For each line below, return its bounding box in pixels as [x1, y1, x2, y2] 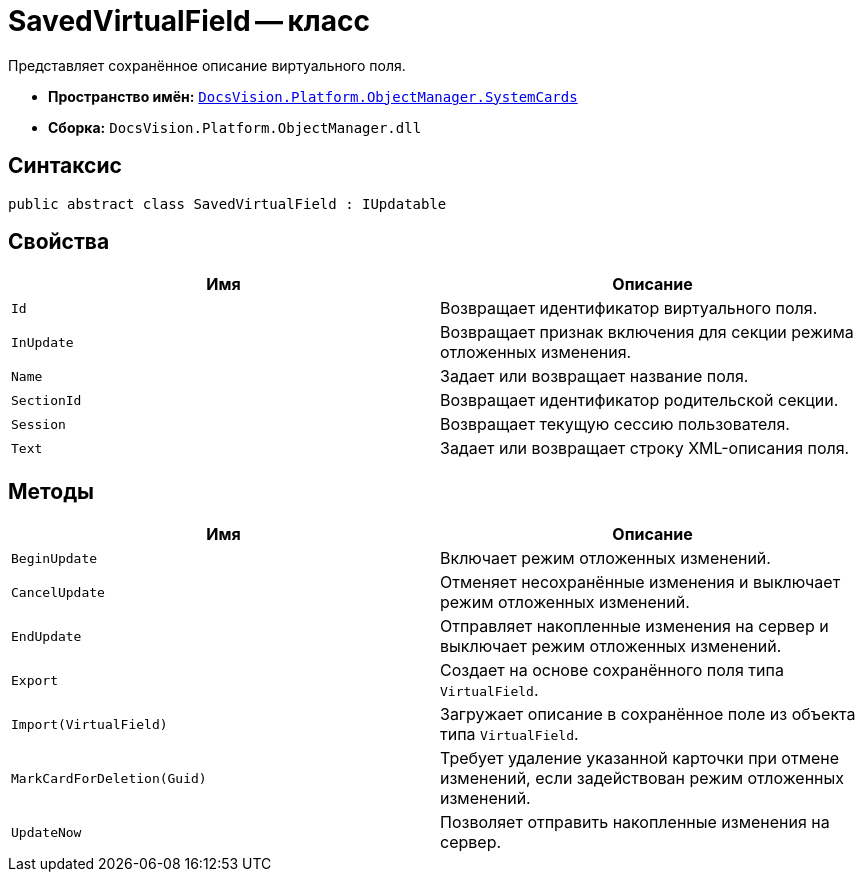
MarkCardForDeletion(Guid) [11, 770, 207, 786]
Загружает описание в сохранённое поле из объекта [440, 704, 856, 725]
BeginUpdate [11, 550, 98, 566]
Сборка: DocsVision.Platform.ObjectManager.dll [48, 118, 422, 136]
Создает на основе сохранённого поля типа [440, 660, 784, 681]
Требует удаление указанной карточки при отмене [440, 748, 840, 769]
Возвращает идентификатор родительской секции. [440, 390, 839, 411]
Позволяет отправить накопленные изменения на [440, 812, 830, 833]
